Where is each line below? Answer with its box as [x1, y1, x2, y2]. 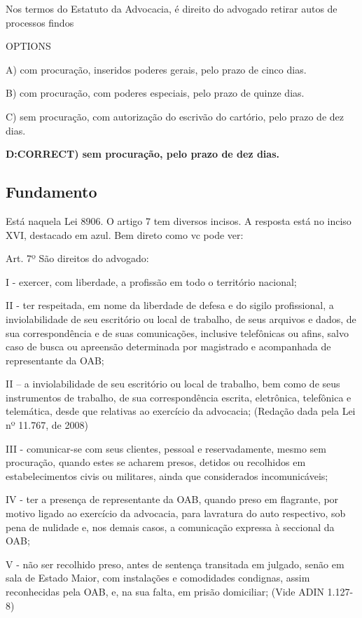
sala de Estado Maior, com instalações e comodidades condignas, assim [6, 570, 310, 585]
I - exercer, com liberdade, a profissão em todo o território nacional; [6, 274, 297, 289]
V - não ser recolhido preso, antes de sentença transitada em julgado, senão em [6, 556, 344, 571]
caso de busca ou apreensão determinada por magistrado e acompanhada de [6, 339, 331, 354]
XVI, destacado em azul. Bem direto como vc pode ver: [6, 227, 244, 242]
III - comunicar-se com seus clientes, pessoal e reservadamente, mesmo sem [6, 441, 326, 455]
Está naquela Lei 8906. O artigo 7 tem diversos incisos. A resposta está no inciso [6, 213, 351, 228]
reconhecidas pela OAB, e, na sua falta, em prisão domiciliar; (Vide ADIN [6, 584, 324, 599]
